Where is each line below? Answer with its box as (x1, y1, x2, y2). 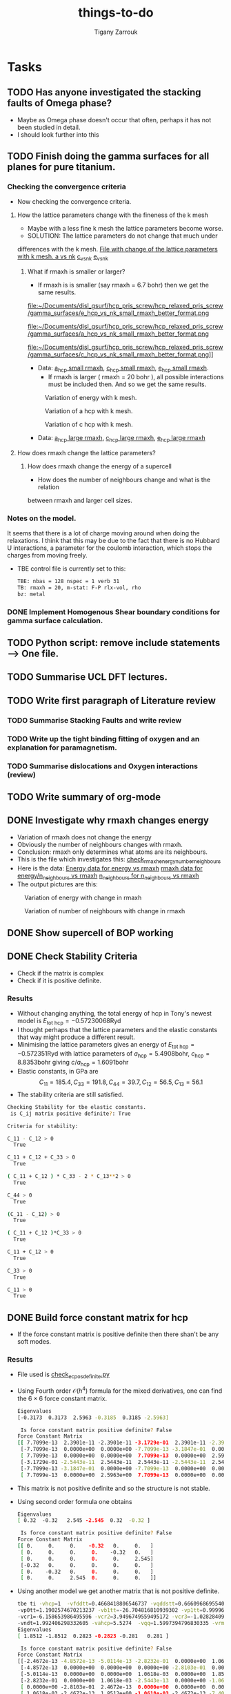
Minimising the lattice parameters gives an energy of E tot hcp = (17, 1040, 195, 1050)
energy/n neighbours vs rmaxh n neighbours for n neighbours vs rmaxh (17, 871, 199, 882)
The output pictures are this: (17, 880, 98, 888)
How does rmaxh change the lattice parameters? (17, 448, 157, 457)
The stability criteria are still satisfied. (17, 1090, 124, 1098)
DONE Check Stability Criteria (7, 951, 138, 962)
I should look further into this (17, 130, 99, 139)
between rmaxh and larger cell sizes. (27, 496, 132, 504)
